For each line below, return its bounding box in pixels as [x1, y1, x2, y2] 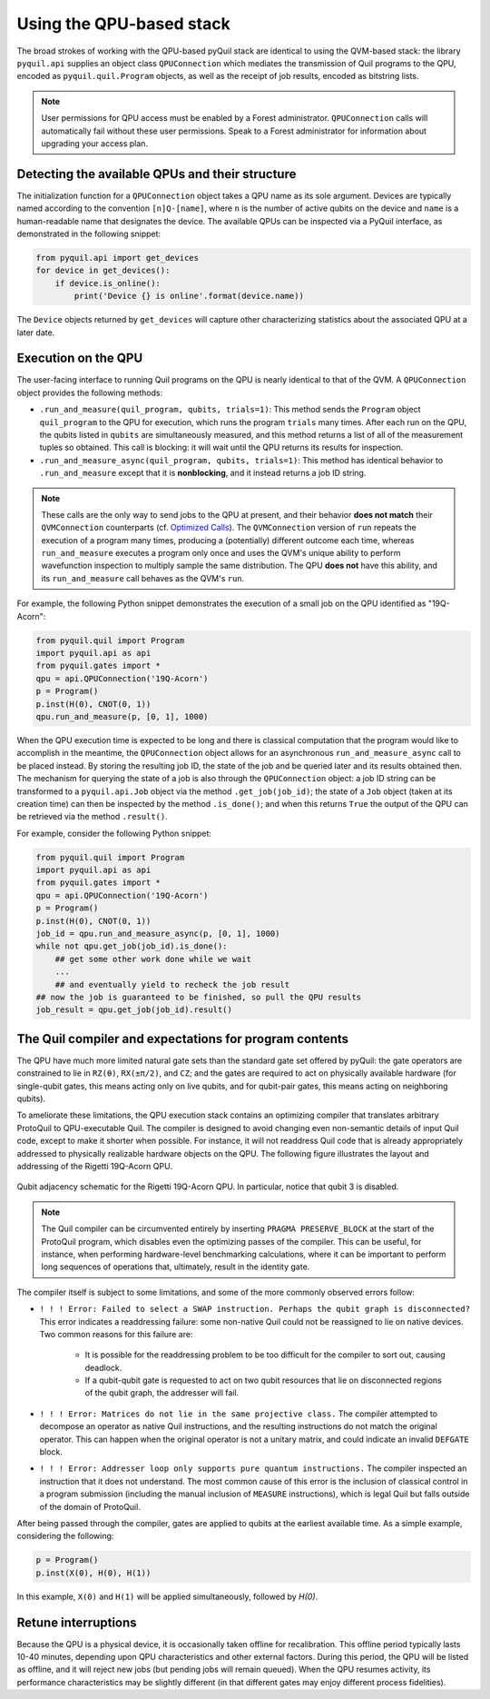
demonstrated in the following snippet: [16, 228, 162, 239]
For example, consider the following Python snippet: [16, 828, 212, 839]
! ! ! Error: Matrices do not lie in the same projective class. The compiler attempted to [39, 1408, 438, 1419]
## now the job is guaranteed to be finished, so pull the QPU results [35, 991, 362, 1002]
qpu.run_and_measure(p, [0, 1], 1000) [35, 711, 209, 721]
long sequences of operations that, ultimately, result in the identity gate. [41, 1261, 310, 1272]
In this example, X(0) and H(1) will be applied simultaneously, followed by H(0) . [16, 1591, 318, 1602]
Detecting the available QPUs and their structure [16, 166, 297, 182]
